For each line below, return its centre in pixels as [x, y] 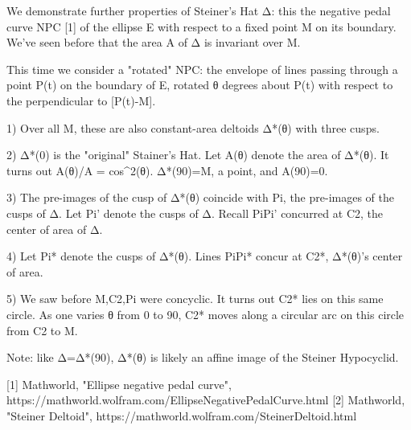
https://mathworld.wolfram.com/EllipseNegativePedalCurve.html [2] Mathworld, [206, 400]
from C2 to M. [42, 330]
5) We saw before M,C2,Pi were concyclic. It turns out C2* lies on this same [195, 299]
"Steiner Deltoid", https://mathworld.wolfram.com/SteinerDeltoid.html [182, 415]
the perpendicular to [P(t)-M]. [81, 100]
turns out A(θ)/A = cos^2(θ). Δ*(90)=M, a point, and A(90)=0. [167, 170]
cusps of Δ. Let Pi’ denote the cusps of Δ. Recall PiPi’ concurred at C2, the [195, 213]
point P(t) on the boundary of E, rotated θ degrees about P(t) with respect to [200, 85]
